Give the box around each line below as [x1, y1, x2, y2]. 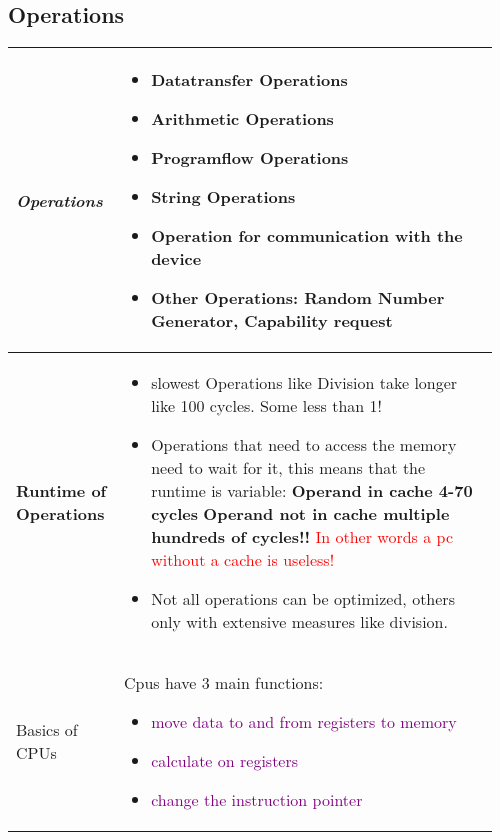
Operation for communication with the [151, 224, 463, 248]
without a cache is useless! [151, 548, 335, 572]
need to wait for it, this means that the [151, 456, 426, 480]
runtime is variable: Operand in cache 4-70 [151, 479, 473, 503]
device [151, 247, 202, 271]
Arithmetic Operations [151, 107, 334, 131]
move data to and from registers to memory [151, 710, 457, 734]
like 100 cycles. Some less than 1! [151, 394, 383, 418]
